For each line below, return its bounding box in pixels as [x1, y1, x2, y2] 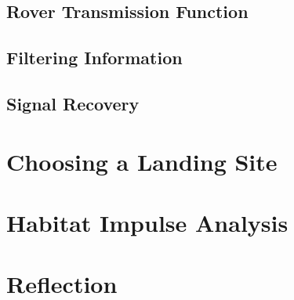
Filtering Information [6, 45, 183, 70]
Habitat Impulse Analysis [6, 206, 289, 238]
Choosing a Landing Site [6, 145, 278, 177]
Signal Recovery [6, 91, 140, 115]
